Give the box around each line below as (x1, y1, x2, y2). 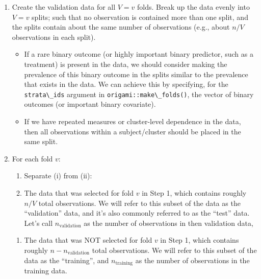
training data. (24, 265, 67, 275)
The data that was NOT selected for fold (24, 235, 152, 245)
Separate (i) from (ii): (24, 170, 92, 181)
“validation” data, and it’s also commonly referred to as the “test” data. (24, 207, 250, 218)
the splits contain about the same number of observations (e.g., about (12, 21, 230, 32)
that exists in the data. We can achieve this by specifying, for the (24, 79, 228, 89)
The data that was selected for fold (24, 187, 134, 198)
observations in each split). (12, 31, 96, 42)
